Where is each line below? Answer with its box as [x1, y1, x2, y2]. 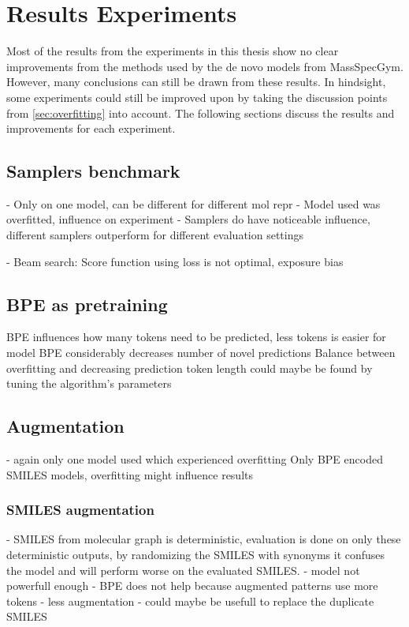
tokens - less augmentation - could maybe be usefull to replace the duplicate [6, 592, 374, 609]
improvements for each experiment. [6, 120, 176, 137]
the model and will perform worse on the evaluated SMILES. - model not [6, 561, 360, 578]
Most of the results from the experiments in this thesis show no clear [6, 43, 339, 59]
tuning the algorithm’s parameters [6, 375, 172, 392]
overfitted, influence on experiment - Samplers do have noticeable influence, [6, 211, 370, 227]
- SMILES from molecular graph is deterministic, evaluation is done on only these [6, 531, 401, 547]
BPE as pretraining [6, 291, 168, 316]
